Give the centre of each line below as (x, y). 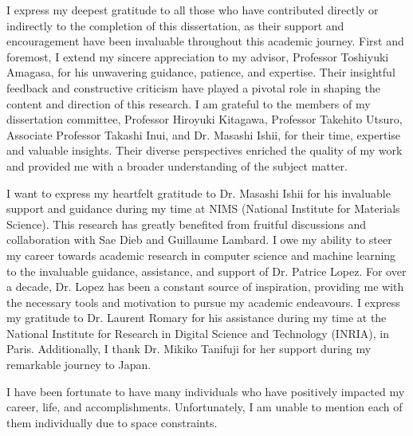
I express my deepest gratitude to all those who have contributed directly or (193, 10)
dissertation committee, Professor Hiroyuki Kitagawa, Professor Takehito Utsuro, (205, 119)
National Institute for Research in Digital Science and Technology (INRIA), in (198, 333)
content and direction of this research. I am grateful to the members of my (189, 103)
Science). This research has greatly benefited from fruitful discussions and (187, 224)
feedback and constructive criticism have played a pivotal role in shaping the (193, 87)
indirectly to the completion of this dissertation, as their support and (175, 25)
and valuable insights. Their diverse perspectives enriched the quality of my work (205, 150)
